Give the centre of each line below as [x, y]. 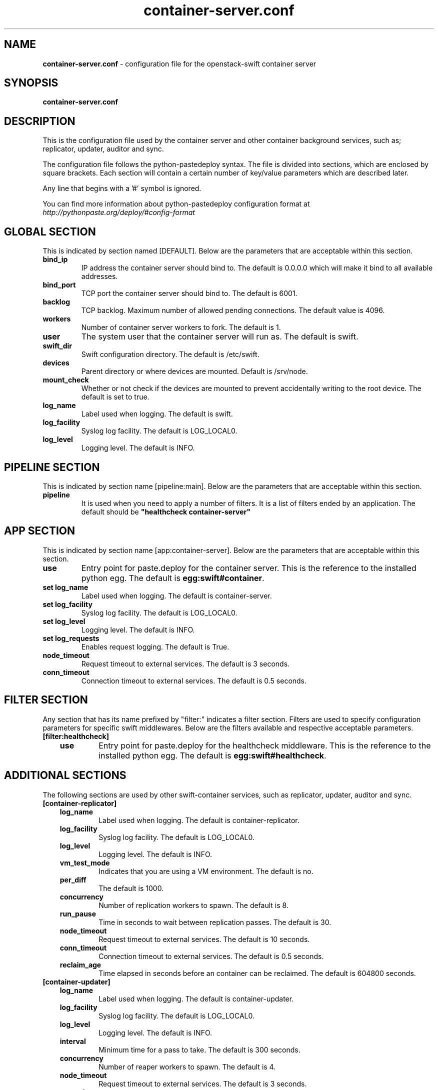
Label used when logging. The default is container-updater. [196, 998]
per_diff [73, 879]
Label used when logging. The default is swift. [157, 414]
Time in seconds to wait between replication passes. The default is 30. [215, 922]
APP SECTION [40, 531]
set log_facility [67, 604]
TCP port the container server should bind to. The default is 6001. [189, 293]
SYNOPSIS [31, 83]
